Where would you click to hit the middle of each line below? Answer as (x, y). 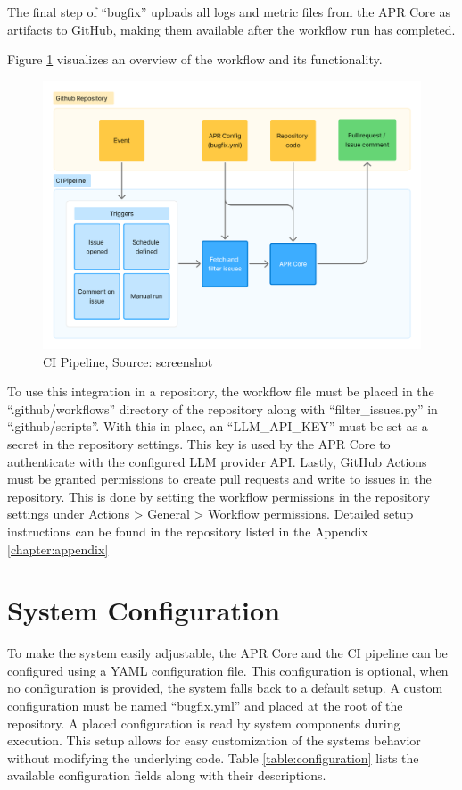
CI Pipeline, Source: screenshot (128, 361)
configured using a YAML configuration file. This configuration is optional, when (228, 670)
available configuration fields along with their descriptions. (167, 775)
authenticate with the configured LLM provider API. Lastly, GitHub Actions (217, 461)
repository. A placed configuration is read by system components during (204, 723)
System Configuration (144, 610)
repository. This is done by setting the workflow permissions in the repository (219, 496)
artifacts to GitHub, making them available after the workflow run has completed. (231, 29)
